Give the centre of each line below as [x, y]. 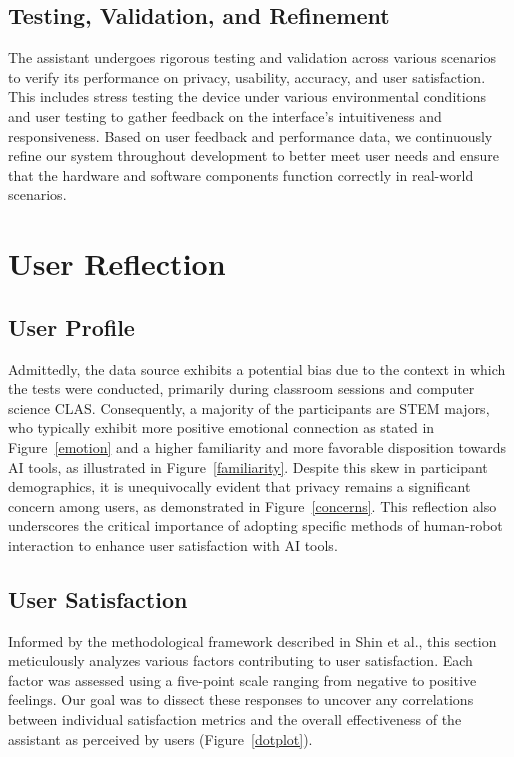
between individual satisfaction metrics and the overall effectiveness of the [235, 719]
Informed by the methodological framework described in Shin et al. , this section [252, 640]
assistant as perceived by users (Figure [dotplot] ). [160, 738]
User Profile [71, 326]
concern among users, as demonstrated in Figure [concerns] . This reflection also [252, 505]
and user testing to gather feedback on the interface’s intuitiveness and [225, 115]
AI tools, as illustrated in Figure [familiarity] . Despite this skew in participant [248, 466]
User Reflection [117, 263]
